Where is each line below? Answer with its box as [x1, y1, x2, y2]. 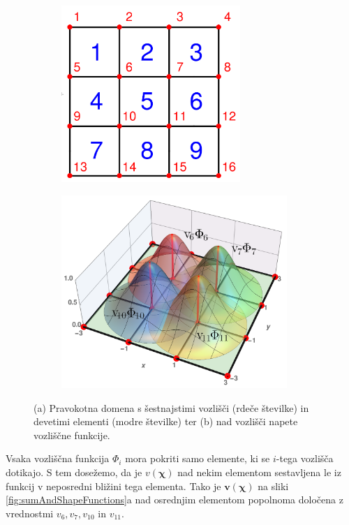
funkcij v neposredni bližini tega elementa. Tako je [6, 478, 221, 493]
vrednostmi [6, 505, 54, 520]
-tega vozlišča [276, 451, 334, 466]
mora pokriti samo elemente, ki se [125, 451, 270, 466]
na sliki [258, 478, 289, 493]
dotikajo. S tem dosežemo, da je [6, 465, 142, 480]
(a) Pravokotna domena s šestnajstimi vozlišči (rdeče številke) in [34, 400, 309, 415]
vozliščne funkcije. [34, 427, 110, 442]
